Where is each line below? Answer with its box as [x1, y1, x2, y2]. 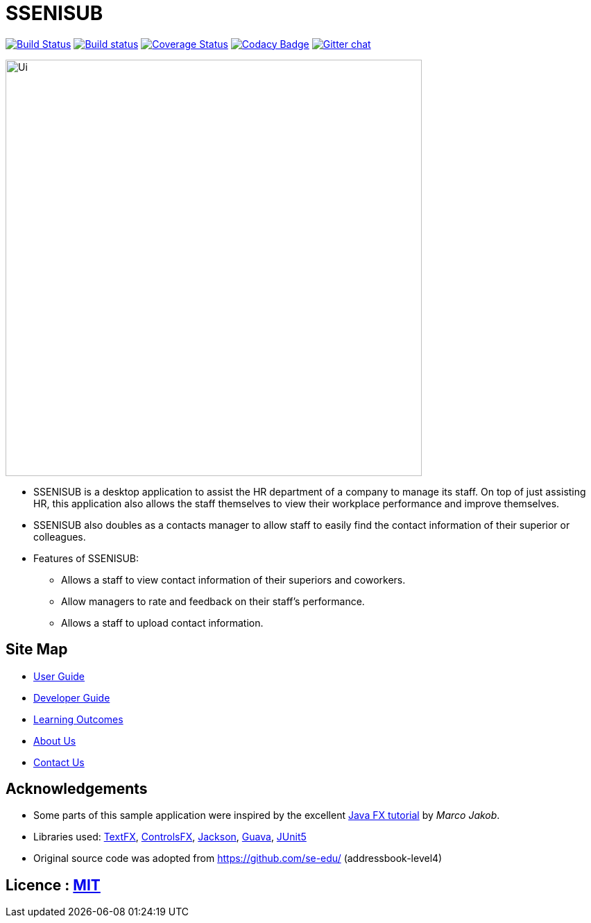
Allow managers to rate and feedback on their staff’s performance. [61, 595, 365, 607]
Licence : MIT [6, 876, 101, 894]
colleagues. [33, 530, 86, 543]
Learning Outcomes [33, 713, 123, 725]
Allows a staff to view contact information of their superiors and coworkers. [61, 573, 406, 586]
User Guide [33, 670, 85, 682]
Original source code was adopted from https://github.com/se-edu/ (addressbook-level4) [33, 852, 443, 865]
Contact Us [33, 756, 85, 768]
